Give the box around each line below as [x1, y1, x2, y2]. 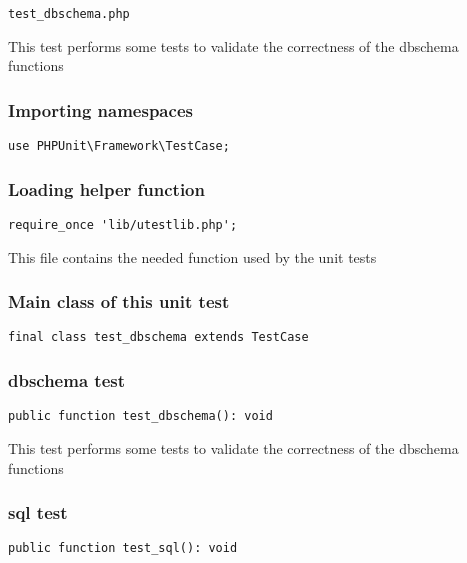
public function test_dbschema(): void [8, 409, 273, 424]
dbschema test [8, 367, 126, 392]
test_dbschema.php [8, 7, 130, 21]
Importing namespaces [8, 97, 193, 122]
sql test [8, 500, 68, 525]
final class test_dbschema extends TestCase [8, 330, 309, 345]
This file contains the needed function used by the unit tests [8, 246, 377, 267]
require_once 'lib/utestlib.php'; [8, 217, 238, 232]
